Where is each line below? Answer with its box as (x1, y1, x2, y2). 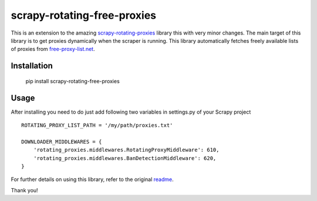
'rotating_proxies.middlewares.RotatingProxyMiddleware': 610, (33, 147, 220, 154)
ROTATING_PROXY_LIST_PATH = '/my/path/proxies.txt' (21, 122, 173, 129)
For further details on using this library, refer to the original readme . (11, 176, 174, 183)
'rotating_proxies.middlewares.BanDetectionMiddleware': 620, (33, 155, 217, 161)
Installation (11, 61, 53, 71)
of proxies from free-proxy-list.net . (11, 46, 95, 53)
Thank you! (11, 186, 38, 193)
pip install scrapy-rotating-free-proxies (25, 77, 120, 84)
